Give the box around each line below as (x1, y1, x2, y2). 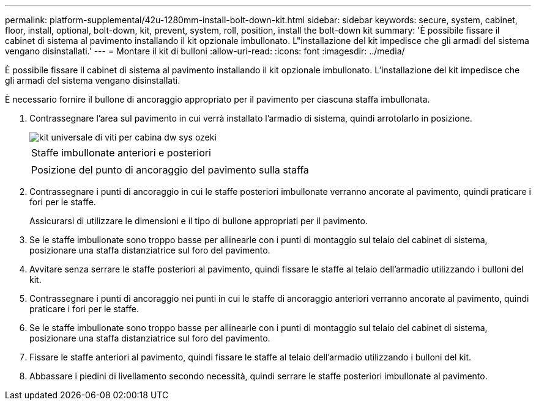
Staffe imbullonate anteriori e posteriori (31, 147, 211, 159)
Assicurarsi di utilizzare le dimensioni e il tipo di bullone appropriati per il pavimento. (29, 216, 368, 226)
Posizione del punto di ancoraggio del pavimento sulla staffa (31, 164, 309, 176)
